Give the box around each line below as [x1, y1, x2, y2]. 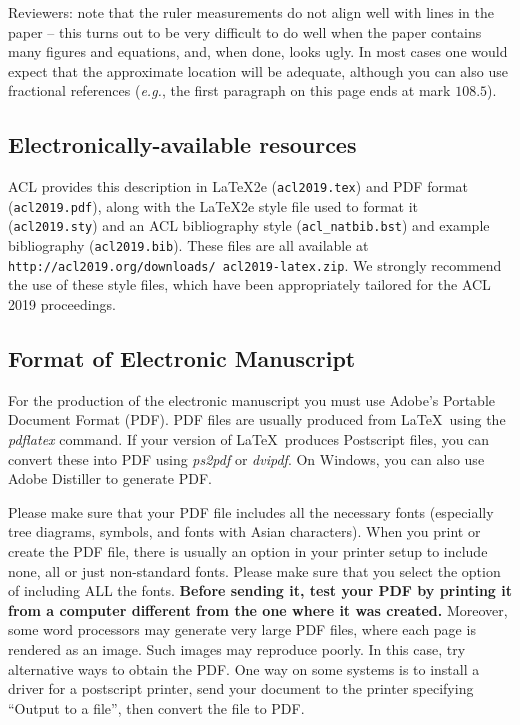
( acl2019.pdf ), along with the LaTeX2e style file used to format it [8, 195, 419, 216]
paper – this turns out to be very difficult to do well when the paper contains [8, 21, 482, 42]
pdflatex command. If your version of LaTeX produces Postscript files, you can [8, 429, 490, 450]
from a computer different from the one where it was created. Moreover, [8, 599, 508, 620]
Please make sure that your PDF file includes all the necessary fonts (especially [8, 501, 494, 522]
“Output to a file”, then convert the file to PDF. [8, 697, 305, 718]
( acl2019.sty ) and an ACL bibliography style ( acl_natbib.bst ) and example [8, 215, 490, 236]
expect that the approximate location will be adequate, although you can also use [8, 60, 508, 81]
